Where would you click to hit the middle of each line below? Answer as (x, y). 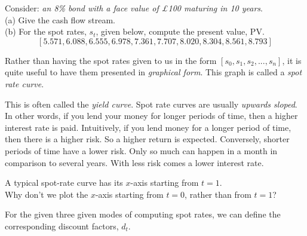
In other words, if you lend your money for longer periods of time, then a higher (151, 116)
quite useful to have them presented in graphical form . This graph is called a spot (153, 72)
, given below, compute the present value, (172, 31)
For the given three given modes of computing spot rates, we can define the (143, 214)
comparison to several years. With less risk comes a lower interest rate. (134, 162)
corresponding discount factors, (62, 226)
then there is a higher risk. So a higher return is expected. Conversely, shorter (147, 139)
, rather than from (218, 194)
